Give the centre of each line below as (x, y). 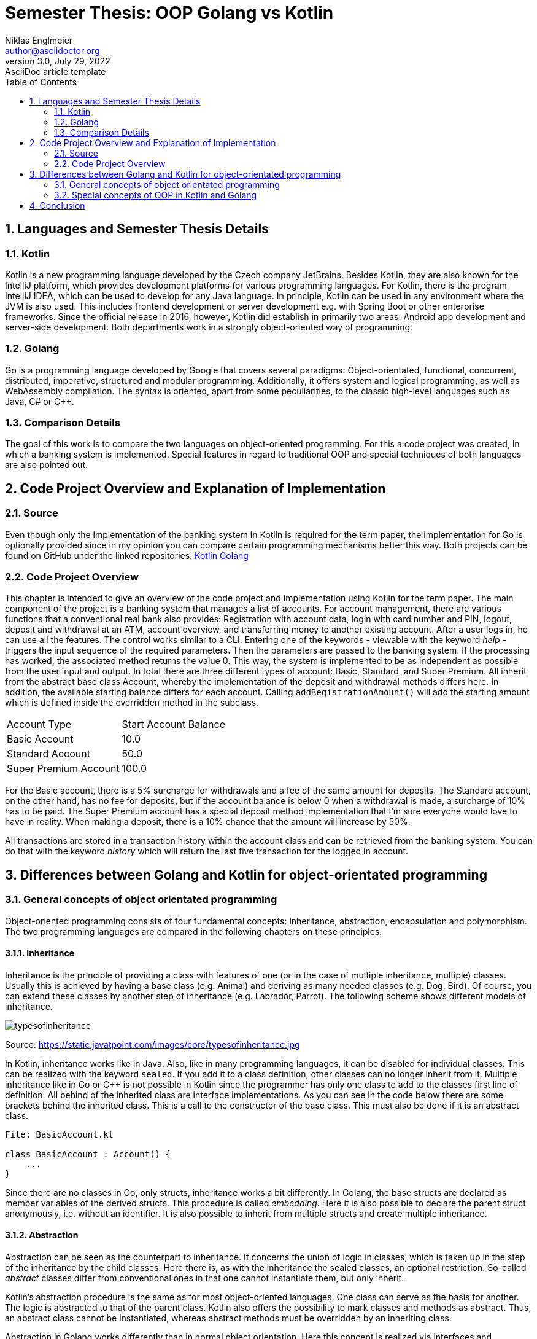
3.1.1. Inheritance (40, 953)
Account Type (39, 724)
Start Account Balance (173, 724)
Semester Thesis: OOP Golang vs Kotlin (169, 13)
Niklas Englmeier (39, 40)
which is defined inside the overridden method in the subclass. (132, 703)
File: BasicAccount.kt (60, 1134)
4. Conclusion (57, 205)
